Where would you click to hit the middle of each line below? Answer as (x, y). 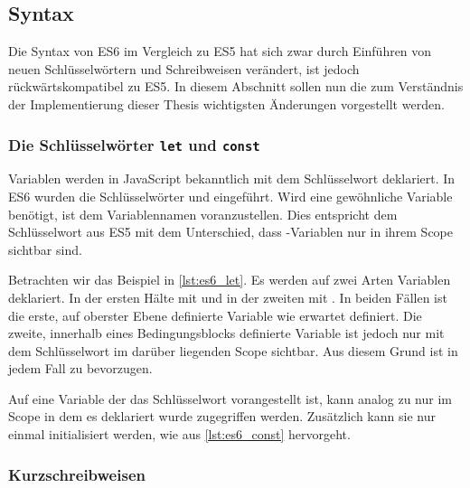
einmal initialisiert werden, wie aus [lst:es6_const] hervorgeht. (179, 434)
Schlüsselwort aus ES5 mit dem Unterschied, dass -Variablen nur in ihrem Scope (231, 232)
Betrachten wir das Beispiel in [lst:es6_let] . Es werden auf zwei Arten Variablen (230, 280)
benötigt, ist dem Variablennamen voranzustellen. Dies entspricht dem (203, 214)
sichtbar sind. (45, 249)
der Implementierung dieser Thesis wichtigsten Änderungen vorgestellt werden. (226, 103)
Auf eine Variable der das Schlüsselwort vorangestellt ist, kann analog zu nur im (230, 398)
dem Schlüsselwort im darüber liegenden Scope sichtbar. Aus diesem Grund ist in (233, 350)
